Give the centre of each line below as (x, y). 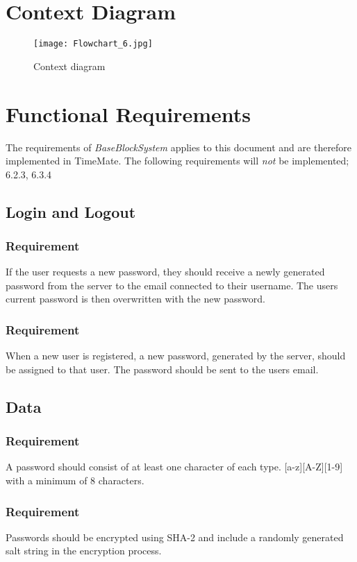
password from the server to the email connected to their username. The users (172, 285)
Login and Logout (71, 211)
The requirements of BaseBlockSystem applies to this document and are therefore (179, 147)
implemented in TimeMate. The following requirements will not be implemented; (177, 161)
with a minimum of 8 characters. (75, 480)
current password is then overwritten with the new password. (135, 299)
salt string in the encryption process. (84, 551)
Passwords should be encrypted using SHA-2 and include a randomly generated (175, 537)
